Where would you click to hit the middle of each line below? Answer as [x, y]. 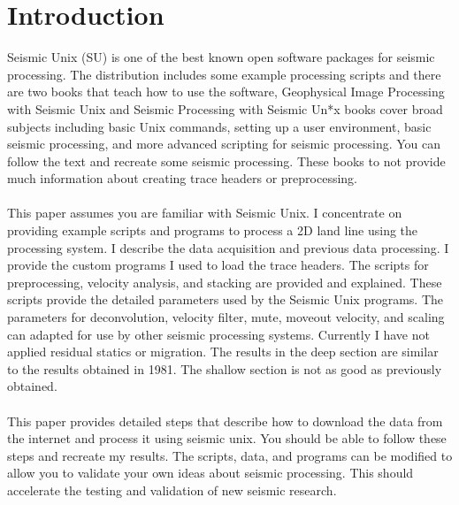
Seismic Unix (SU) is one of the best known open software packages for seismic [221, 57]
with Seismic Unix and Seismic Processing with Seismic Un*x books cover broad [225, 108]
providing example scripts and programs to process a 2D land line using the [213, 230]
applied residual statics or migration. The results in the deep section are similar [223, 352]
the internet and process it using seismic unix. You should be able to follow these [227, 438]
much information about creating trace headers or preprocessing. [183, 178]
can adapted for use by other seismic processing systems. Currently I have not [218, 334]
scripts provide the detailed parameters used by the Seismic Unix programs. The [226, 299]
